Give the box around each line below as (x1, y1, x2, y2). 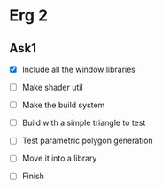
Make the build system (21, 99, 105, 111)
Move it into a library (21, 153, 97, 164)
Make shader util (21, 82, 83, 93)
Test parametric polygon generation (21, 135, 153, 146)
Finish (21, 170, 44, 182)
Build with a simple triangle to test (21, 117, 146, 129)
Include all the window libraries (21, 64, 135, 75)
